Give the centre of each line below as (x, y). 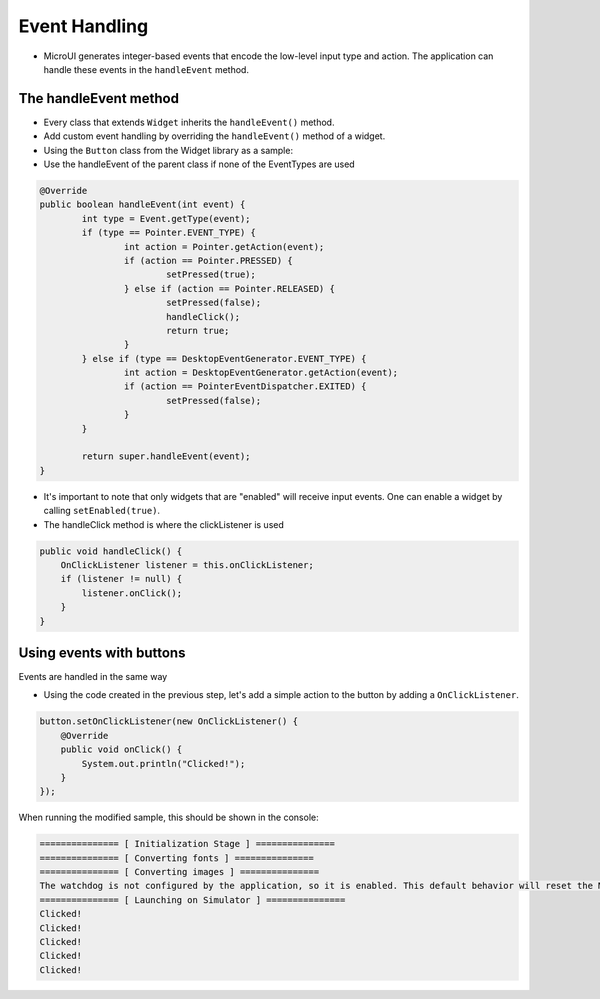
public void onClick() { (121, 749)
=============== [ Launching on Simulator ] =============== (192, 899)
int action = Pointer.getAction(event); (224, 246)
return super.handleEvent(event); (166, 456)
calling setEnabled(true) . (101, 511)
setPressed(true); (211, 274)
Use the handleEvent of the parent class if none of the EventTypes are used (199, 164)
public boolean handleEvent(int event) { (142, 204)
